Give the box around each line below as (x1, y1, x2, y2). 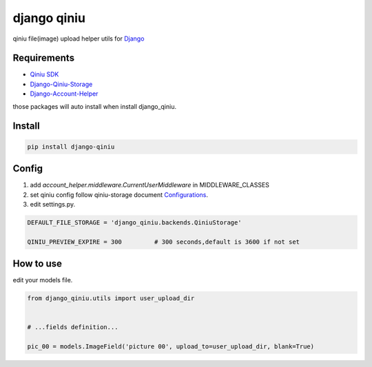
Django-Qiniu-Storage (30, 80, 93, 88)
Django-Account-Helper (30, 90, 99, 98)
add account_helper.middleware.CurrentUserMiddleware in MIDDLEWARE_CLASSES (30, 181, 270, 189)
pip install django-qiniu (27, 143, 115, 151)
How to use (12, 258, 62, 270)
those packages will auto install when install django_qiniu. (12, 102, 177, 110)
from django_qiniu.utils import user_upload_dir (27, 295, 195, 302)
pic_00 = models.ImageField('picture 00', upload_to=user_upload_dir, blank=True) (27, 343, 315, 350)
